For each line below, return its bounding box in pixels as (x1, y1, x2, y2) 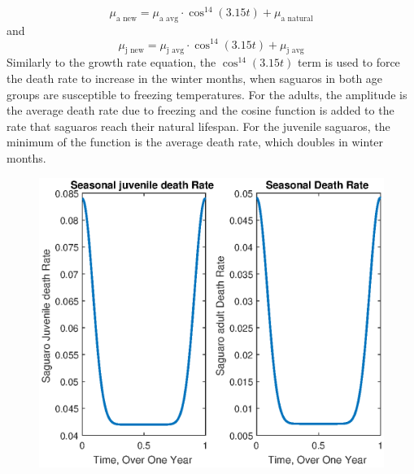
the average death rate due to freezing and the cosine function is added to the (7, 102, 394, 119)
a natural (281, 14, 313, 23)
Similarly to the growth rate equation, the (7, 54, 216, 71)
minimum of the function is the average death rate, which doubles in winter (7, 133, 384, 150)
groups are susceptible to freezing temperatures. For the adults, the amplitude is (7, 85, 407, 102)
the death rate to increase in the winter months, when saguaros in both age (7, 69, 383, 86)
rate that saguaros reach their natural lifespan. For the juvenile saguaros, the (7, 117, 390, 134)
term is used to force (298, 54, 400, 71)
